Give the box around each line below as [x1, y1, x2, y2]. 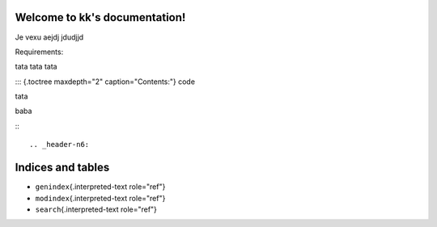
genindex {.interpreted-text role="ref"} [35, 182, 166, 191]
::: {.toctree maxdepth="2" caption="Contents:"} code [15, 77, 196, 86]
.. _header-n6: [29, 140, 90, 149]
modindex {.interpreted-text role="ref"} [35, 193, 166, 203]
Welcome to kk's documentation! [15, 11, 186, 24]
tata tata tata [15, 61, 57, 72]
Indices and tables [15, 161, 110, 174]
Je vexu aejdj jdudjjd [15, 32, 84, 42]
